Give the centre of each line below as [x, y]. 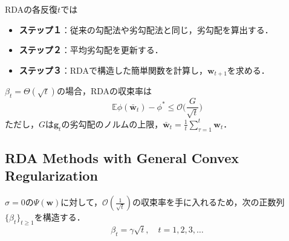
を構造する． [60, 217]
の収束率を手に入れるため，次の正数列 [209, 202]
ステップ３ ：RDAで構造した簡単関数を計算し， [113, 70]
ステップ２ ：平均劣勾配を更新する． [91, 50]
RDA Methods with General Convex [122, 158]
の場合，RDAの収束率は [104, 91]
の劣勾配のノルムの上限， [112, 124]
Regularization [51, 175]
